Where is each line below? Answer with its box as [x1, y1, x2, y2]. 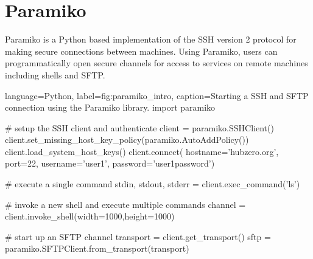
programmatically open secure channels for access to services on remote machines [5, 57, 308, 69]
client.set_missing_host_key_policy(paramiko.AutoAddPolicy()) [5, 133, 249, 146]
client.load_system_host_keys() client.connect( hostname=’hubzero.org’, [5, 145, 279, 157]
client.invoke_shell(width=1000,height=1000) [5, 210, 175, 223]
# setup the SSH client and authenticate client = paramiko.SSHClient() [5, 121, 274, 134]
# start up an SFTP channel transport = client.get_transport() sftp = [5, 230, 271, 243]
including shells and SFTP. [5, 68, 105, 81]
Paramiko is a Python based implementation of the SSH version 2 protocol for [5, 33, 297, 46]
